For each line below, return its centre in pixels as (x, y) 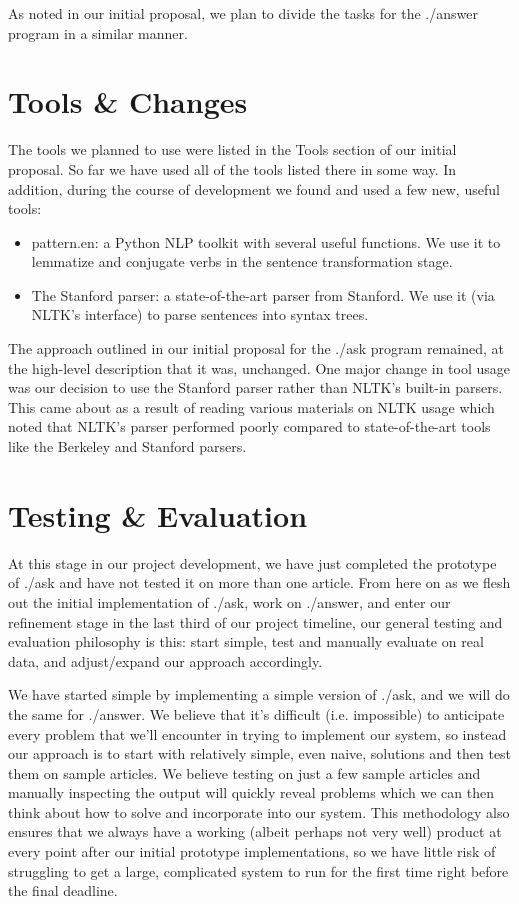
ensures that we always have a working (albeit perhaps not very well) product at (255, 831)
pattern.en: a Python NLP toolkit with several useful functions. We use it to (266, 241)
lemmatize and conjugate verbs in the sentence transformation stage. (242, 261)
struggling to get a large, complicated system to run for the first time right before (258, 870)
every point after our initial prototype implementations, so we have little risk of (252, 851)
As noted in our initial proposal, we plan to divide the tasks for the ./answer (243, 13)
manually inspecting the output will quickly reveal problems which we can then (251, 792)
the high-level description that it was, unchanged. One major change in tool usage (259, 367)
